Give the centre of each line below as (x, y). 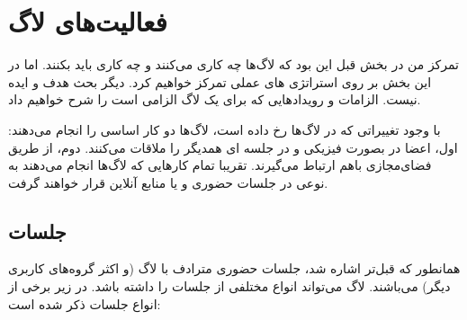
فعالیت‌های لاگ (88, 21)
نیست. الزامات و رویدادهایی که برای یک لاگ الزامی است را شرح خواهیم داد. (215, 99)
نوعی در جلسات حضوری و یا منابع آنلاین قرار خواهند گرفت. (168, 182)
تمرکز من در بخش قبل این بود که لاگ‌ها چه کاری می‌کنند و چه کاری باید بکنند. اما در (233, 64)
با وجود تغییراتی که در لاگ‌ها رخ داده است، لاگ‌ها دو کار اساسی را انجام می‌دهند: (225, 129)
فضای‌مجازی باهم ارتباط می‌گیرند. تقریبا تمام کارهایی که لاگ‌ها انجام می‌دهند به (220, 165)
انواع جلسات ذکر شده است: (85, 303)
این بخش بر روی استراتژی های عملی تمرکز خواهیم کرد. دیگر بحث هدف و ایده (220, 81)
